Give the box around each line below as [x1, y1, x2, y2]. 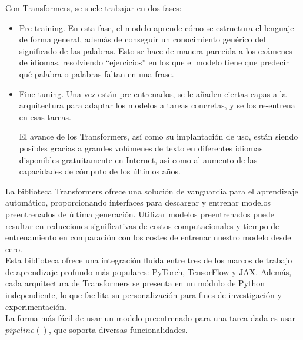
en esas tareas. [19, 110, 71, 123]
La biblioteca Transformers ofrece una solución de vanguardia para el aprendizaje [5, 184, 298, 197]
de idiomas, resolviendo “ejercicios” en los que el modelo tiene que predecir [19, 56, 289, 68]
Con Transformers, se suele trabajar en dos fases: [5, 2, 182, 14]
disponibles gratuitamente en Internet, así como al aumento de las [19, 153, 258, 166]
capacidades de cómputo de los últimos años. [19, 165, 181, 177]
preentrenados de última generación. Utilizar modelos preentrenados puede [5, 207, 275, 220]
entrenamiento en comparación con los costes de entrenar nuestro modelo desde [5, 231, 291, 243]
